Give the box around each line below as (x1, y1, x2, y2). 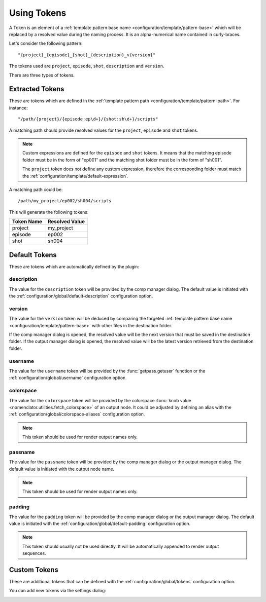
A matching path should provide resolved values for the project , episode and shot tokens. (9, 127, 199, 133)
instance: (9, 105, 28, 111)
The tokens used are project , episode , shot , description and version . (9, 63, 165, 69)
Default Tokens (9, 251, 57, 259)
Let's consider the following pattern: (9, 40, 83, 46)
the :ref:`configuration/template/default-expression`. (22, 173, 129, 179)
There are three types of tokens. (9, 72, 75, 78)
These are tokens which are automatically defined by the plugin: (9, 263, 139, 269)
